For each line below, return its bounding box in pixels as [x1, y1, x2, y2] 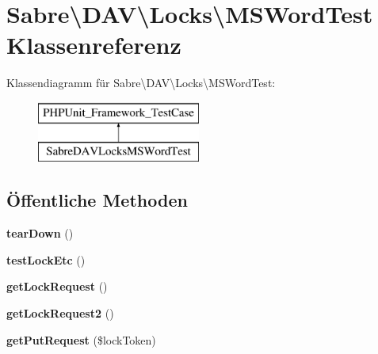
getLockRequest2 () [6, 305, 114, 322]
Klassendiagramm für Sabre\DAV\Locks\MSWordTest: [6, 74, 276, 91]
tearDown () [6, 225, 74, 242]
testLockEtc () [6, 251, 86, 268]
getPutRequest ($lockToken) [6, 331, 156, 348]
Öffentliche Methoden [6, 188, 188, 212]
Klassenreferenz [6, 29, 181, 61]
